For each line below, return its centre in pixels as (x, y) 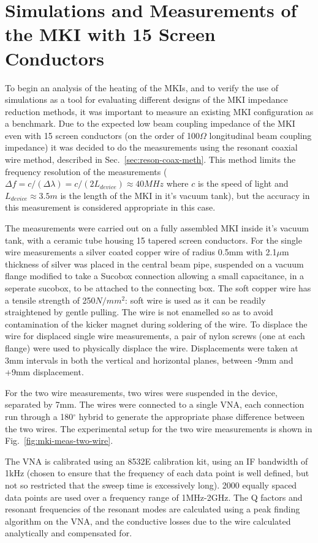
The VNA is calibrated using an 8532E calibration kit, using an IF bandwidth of (157, 461)
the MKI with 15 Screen (110, 34)
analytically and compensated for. (69, 533)
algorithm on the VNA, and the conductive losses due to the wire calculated (148, 521)
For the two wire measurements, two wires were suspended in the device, (141, 392)
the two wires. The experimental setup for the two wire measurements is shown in (159, 428)
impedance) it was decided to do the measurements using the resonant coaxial (151, 147)
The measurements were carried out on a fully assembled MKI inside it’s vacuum (157, 228)
